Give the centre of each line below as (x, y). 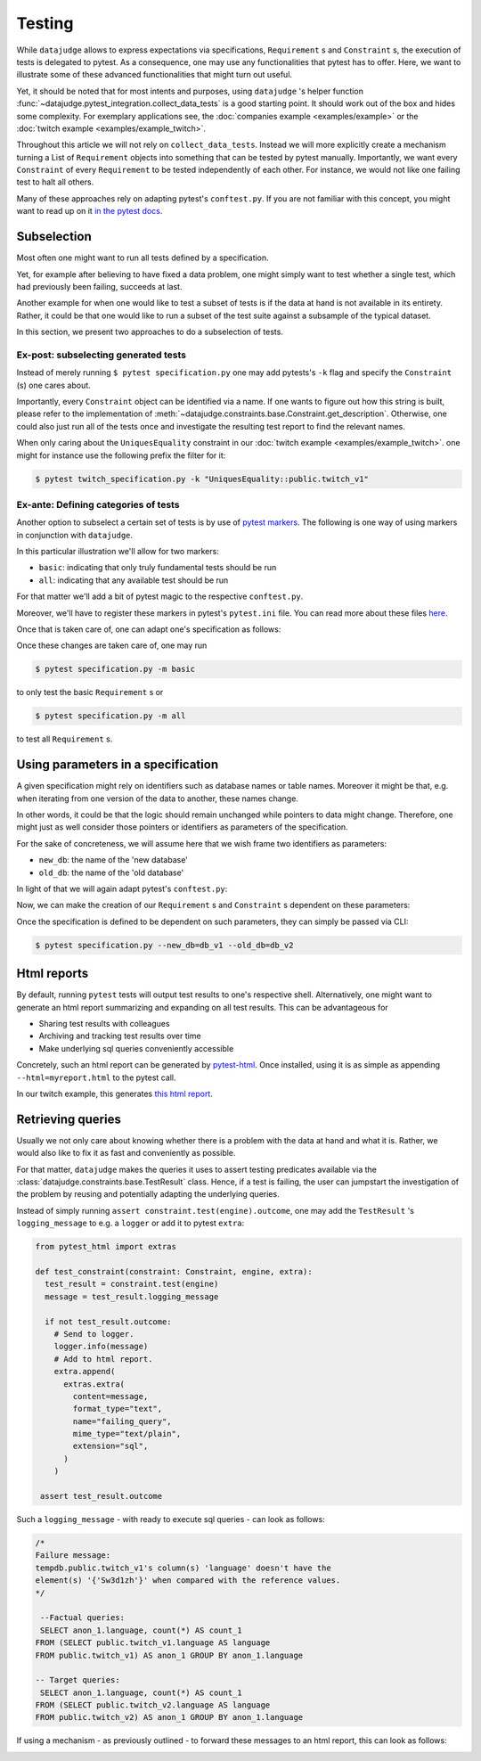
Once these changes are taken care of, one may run (112, 645)
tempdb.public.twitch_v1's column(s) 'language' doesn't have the (183, 1568)
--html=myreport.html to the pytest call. (96, 1077)
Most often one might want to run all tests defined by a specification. (143, 258)
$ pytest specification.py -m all (110, 716)
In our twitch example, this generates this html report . (114, 1093)
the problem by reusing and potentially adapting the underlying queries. (148, 1194)
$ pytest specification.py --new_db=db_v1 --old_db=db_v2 (164, 945)
